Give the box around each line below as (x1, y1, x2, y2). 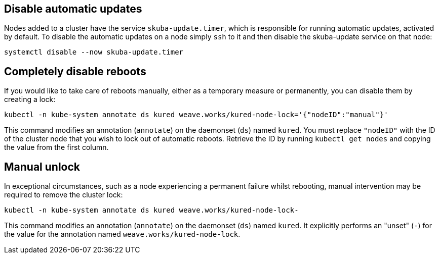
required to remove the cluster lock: (4, 190, 123, 199)
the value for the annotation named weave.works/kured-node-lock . (4, 230, 241, 239)
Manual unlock (4, 160, 81, 173)
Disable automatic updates (4, 3, 142, 15)
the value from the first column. (4, 143, 109, 152)
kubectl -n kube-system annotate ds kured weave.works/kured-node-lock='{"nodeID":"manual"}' (4, 111, 388, 119)
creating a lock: (4, 95, 56, 104)
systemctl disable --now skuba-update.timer (4, 48, 184, 57)
